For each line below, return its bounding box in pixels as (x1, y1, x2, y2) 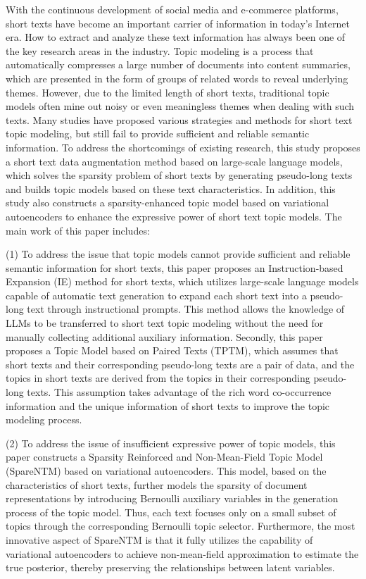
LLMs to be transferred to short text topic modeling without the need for (6, 316, 324, 330)
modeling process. (6, 412, 82, 427)
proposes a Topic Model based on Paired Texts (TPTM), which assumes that (6, 343, 339, 358)
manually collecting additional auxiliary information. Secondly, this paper (6, 329, 323, 344)
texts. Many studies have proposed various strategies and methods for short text (6, 112, 353, 127)
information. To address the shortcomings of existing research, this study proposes (6, 139, 360, 154)
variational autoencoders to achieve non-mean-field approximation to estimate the (6, 546, 359, 561)
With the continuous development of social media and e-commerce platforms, (6, 2, 339, 16)
